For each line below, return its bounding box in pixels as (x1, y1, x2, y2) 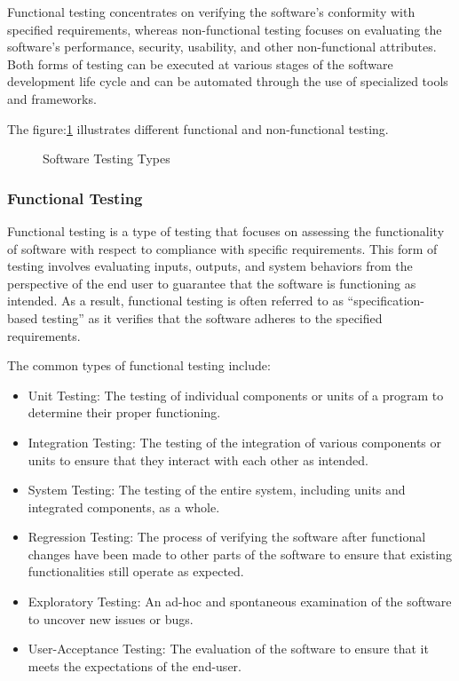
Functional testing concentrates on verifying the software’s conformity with (7, 3, 415, 20)
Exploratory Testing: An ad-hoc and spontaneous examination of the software (28, 592, 452, 611)
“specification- (347, 291, 425, 310)
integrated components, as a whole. (28, 497, 220, 516)
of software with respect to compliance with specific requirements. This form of (7, 239, 438, 257)
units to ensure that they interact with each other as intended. (28, 450, 368, 469)
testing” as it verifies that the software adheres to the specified (41, 308, 383, 327)
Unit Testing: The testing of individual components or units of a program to (28, 385, 444, 404)
